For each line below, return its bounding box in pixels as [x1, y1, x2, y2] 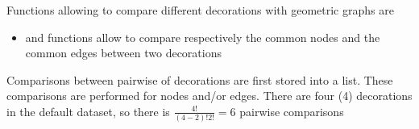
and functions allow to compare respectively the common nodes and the [25, 28, 380, 45]
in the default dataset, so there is [6, 102, 170, 119]
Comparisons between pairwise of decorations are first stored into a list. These [6, 71, 393, 88]
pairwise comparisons [239, 102, 344, 119]
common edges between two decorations [25, 44, 222, 61]
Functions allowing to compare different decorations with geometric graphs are [6, 2, 394, 18]
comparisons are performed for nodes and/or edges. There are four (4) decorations [6, 87, 413, 104]
